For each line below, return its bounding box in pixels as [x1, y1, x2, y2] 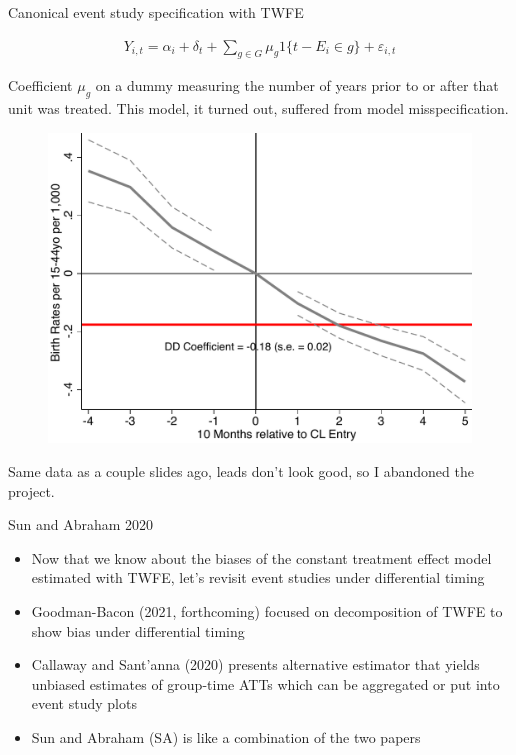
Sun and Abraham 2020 [8, 514, 154, 535]
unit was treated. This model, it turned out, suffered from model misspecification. [8, 98, 509, 119]
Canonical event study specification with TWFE [8, 2, 304, 22]
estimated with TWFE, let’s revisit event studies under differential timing [31, 567, 485, 588]
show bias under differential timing [31, 620, 245, 641]
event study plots [31, 693, 137, 714]
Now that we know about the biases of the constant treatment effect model [31, 547, 492, 568]
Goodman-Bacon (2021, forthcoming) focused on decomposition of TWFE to [31, 600, 503, 621]
